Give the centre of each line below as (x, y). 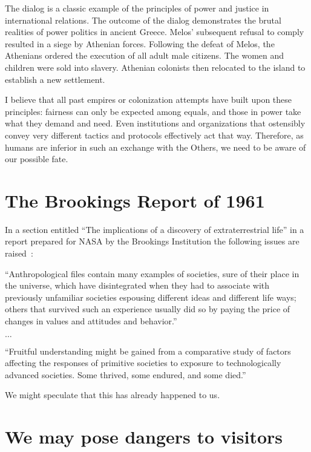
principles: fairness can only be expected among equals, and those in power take (153, 111)
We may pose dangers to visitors (144, 437)
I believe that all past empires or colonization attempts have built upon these (149, 100)
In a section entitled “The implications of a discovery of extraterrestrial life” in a (155, 229)
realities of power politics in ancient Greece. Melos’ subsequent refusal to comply (155, 32)
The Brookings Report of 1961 (135, 200)
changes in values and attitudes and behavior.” (91, 321)
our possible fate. (37, 159)
